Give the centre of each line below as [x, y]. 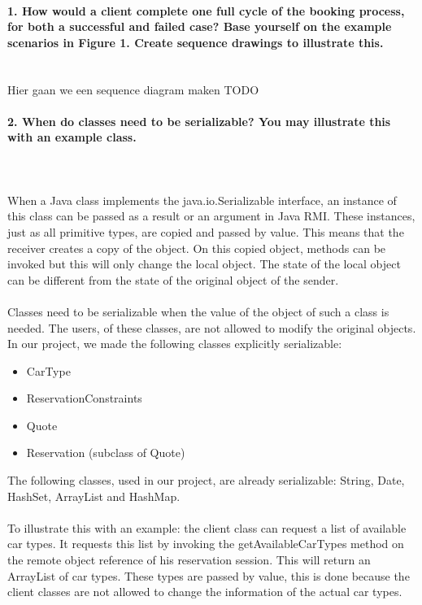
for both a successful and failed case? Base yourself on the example [200, 26]
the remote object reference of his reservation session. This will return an [189, 560]
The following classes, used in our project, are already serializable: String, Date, [206, 480]
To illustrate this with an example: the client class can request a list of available [207, 527]
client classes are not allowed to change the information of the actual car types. [205, 592]
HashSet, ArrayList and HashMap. [94, 496]
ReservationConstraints [84, 398]
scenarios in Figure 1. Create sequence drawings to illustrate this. [196, 42]
